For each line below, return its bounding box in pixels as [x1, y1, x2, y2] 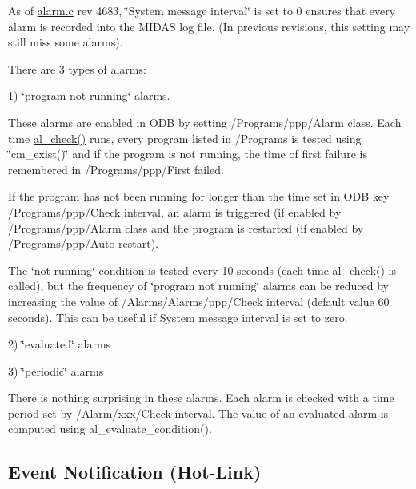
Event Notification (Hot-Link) [8, 459, 262, 484]
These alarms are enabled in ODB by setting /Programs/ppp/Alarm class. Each [8, 113, 402, 130]
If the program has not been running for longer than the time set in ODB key [8, 188, 390, 205]
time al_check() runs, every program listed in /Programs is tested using [8, 129, 362, 146]
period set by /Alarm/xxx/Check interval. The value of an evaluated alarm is [8, 404, 389, 421]
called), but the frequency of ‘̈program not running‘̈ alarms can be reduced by [8, 277, 389, 294]
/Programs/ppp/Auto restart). [8, 235, 158, 252]
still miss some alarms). [8, 34, 123, 50]
